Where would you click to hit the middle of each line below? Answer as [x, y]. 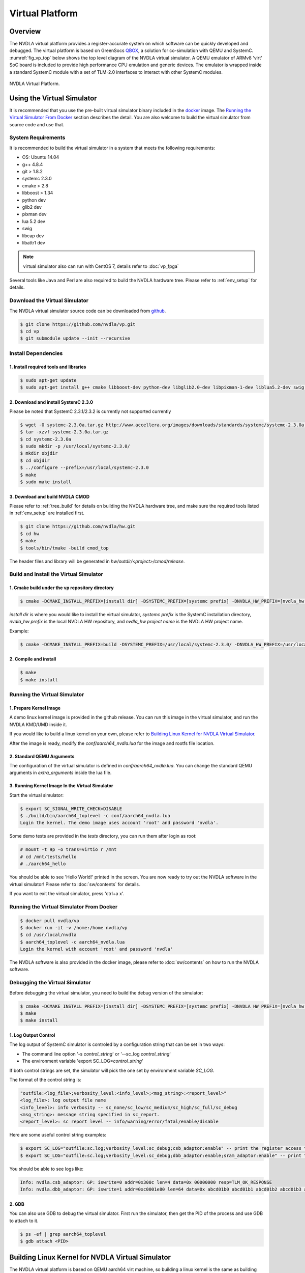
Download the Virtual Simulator [49, 300]
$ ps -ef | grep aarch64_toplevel [63, 1234]
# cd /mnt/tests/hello [48, 856]
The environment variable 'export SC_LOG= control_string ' [83, 1061]
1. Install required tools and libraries [48, 367]
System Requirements [37, 137]
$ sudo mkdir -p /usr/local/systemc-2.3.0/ [75, 446]
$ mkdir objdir [39, 453]
